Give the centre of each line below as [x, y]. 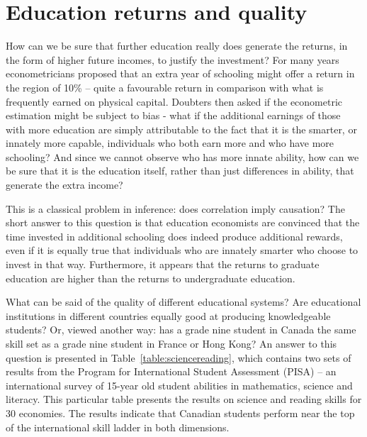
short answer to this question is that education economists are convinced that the [183, 222]
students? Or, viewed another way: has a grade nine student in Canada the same [181, 330]
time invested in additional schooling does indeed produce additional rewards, [174, 236]
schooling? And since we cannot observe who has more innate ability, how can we [182, 156]
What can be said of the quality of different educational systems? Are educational [183, 302]
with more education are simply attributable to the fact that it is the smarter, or [181, 129]
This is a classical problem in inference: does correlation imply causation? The [175, 208]
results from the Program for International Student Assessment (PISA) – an [171, 371]
